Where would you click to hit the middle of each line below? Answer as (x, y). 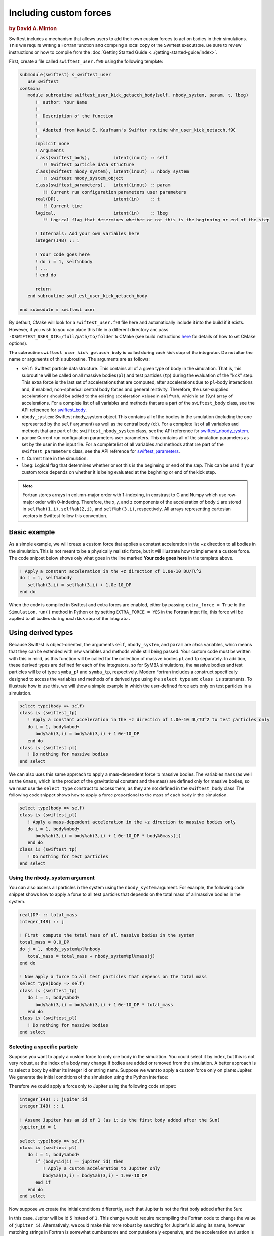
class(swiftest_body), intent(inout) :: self (102, 157)
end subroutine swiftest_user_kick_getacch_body (87, 296)
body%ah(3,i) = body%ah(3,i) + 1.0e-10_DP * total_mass (104, 1004)
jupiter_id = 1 (38, 1127)
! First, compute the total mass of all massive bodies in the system (107, 935)
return (43, 289)
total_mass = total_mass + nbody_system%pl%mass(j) (91, 956)
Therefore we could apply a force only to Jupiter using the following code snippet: (93, 1086)
